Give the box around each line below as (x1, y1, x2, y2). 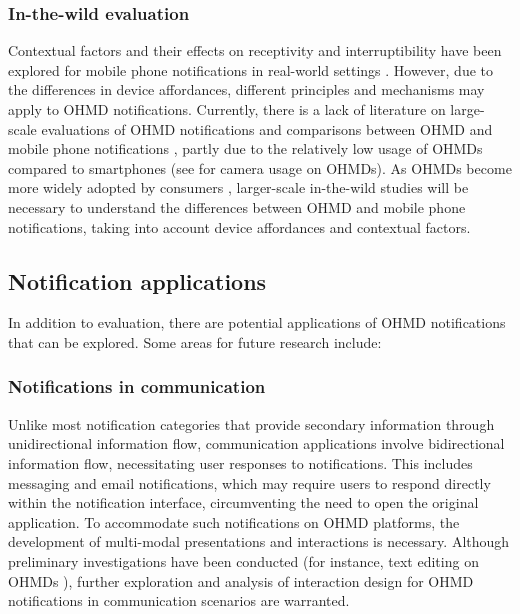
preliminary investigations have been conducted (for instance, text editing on (8, 550, 479, 571)
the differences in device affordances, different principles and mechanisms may (8, 79, 485, 100)
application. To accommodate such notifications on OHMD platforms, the (8, 511, 460, 532)
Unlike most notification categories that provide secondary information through (8, 413, 495, 434)
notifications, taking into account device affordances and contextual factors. (8, 216, 471, 237)
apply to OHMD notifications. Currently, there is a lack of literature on (8, 99, 446, 119)
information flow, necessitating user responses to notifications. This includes (8, 452, 473, 473)
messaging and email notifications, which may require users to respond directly (8, 472, 491, 493)
